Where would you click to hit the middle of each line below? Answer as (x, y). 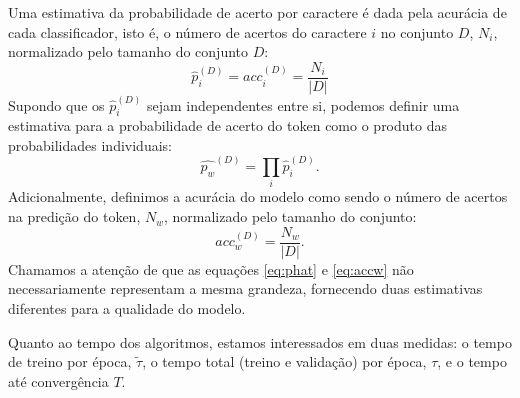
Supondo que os (56, 104)
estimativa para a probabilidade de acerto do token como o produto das (227, 125)
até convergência (58, 380)
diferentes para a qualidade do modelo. (127, 307)
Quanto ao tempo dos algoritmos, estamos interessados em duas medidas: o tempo (260, 341)
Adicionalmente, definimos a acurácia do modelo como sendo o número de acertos (258, 196)
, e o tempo (472, 361)
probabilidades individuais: (90, 144)
